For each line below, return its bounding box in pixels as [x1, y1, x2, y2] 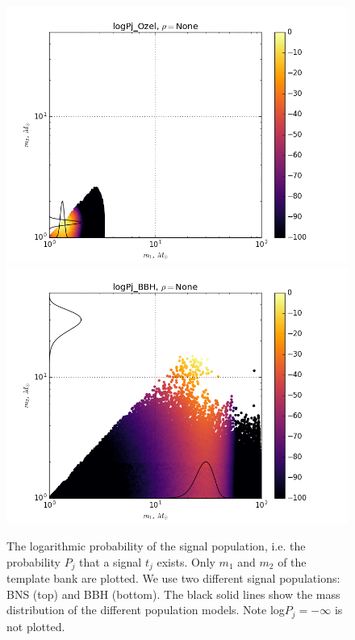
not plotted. [6, 617, 65, 634]
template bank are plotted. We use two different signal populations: [6, 570, 340, 587]
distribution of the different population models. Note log [6, 601, 285, 618]
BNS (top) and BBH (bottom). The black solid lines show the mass [6, 585, 340, 602]
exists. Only [157, 553, 215, 570]
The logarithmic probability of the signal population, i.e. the [6, 538, 306, 554]
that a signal [79, 553, 142, 570]
